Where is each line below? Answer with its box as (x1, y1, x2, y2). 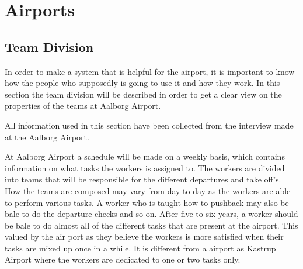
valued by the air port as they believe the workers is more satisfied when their (5, 230, 284, 243)
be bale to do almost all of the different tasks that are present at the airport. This (5, 219, 298, 231)
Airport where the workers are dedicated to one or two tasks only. (5, 253, 241, 265)
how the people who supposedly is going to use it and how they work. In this (5, 77, 280, 89)
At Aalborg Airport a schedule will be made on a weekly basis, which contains (5, 150, 285, 163)
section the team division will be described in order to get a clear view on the (5, 88, 282, 100)
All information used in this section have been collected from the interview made (5, 119, 294, 131)
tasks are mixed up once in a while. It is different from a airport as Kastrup (5, 242, 276, 254)
